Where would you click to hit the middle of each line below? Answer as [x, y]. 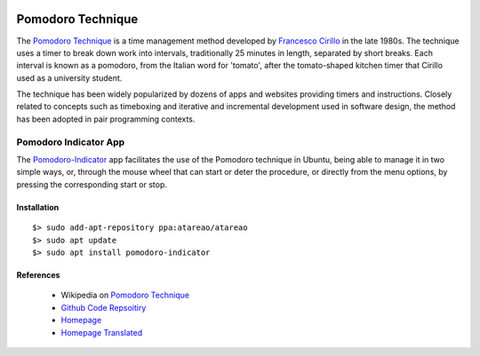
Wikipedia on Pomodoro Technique [125, 295]
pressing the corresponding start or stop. [92, 184]
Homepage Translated [101, 332]
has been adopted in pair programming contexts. [106, 119]
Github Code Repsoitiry [104, 307]
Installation [38, 207]
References [38, 274]
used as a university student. [69, 78]
